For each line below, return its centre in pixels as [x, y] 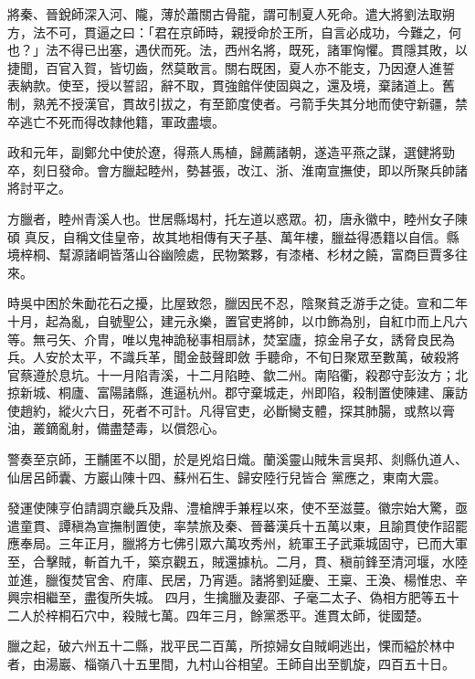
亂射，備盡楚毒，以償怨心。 [141, 428]
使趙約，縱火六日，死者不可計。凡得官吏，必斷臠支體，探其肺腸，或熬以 [225, 410]
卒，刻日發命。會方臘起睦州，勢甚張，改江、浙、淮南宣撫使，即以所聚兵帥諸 [237, 170]
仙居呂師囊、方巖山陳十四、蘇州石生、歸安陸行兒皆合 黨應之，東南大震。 [227, 477]
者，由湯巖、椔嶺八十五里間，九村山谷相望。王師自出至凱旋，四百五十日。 [231, 663]
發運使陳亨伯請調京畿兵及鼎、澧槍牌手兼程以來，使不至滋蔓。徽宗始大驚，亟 [237, 508]
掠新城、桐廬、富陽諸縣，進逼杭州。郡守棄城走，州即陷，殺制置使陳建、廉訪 [237, 393]
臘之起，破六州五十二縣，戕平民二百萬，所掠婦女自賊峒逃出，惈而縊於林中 [231, 646]
